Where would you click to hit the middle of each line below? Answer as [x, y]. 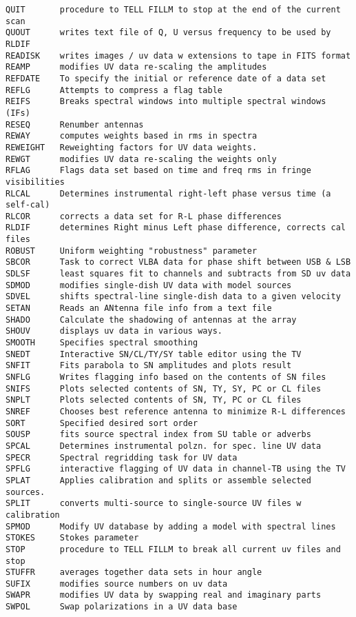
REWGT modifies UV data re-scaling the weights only [141, 159]
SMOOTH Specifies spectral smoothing [102, 343]
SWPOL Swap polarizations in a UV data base [122, 607]
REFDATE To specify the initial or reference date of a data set [166, 78]
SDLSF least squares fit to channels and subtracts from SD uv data [178, 274]
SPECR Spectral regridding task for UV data [122, 457]
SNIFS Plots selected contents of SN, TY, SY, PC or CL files [164, 388]
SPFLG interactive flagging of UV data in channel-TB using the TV [176, 469]
